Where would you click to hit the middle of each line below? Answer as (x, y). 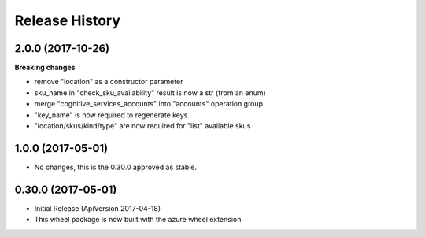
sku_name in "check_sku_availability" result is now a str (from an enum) (150, 93)
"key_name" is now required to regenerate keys (111, 115)
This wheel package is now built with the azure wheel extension (138, 220)
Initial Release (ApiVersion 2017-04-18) (98, 208)
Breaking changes (45, 68)
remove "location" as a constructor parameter (109, 82)
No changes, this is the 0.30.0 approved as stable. (116, 167)
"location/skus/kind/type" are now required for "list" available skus (142, 126)
